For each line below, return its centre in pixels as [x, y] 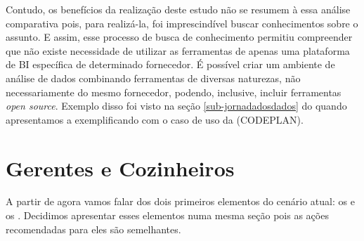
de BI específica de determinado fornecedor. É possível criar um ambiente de [170, 64]
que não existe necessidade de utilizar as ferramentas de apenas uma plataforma [178, 50]
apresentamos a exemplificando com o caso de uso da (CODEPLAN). [155, 119]
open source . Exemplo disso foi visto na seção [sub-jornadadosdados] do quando [176, 106]
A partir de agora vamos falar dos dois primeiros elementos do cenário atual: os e [180, 201]
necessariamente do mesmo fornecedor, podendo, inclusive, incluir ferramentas [174, 92]
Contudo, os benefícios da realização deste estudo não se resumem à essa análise [178, 9]
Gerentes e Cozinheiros [120, 168]
